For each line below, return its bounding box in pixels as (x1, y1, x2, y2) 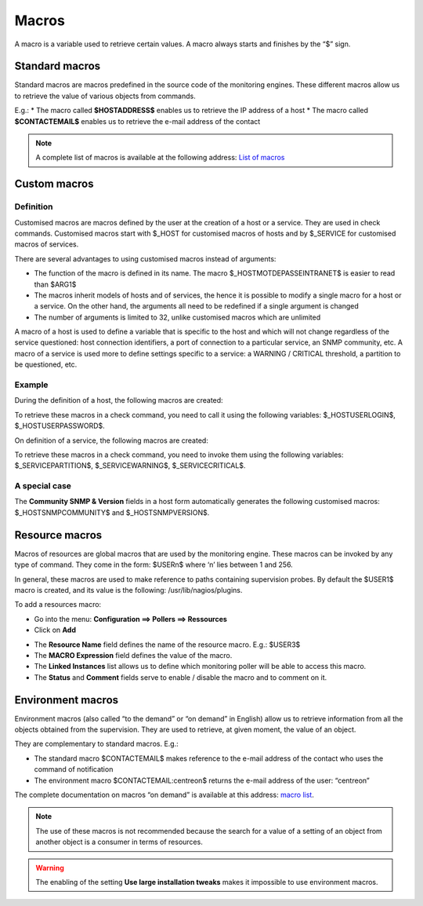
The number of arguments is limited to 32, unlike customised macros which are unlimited (34, 312, 321, 322)
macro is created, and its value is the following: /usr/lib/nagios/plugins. (14, 585, 243, 594)
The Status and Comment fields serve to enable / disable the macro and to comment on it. (34, 672, 327, 682)
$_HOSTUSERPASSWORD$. (14, 421, 105, 431)
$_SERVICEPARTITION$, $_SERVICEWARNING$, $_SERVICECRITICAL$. (14, 461, 246, 470)
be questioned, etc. (14, 360, 78, 369)
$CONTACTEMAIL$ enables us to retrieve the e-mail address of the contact (14, 116, 261, 126)
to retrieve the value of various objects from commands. (14, 91, 196, 100)
